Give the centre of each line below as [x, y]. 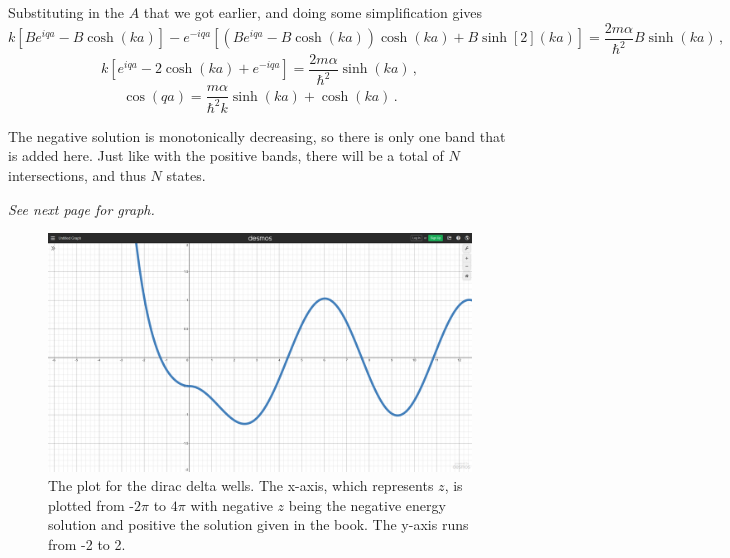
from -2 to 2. [87, 544]
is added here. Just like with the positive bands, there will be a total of [226, 155]
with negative [231, 504]
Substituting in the [66, 12]
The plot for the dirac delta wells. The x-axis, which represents [241, 485]
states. [186, 175]
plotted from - [91, 504]
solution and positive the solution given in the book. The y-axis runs [258, 524]
